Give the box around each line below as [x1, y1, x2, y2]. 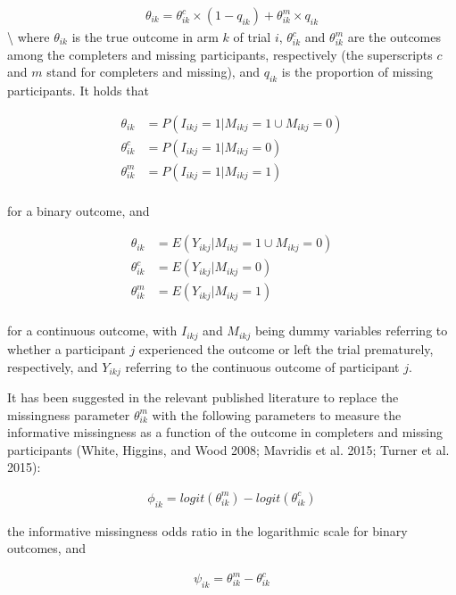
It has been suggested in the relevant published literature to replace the [7, 387, 399, 406]
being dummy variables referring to [254, 321, 448, 340]
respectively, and [7, 357, 98, 376]
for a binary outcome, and [7, 201, 150, 219]
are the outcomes [347, 28, 441, 46]
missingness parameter [7, 405, 130, 424]
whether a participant [7, 339, 126, 358]
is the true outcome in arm [71, 28, 219, 46]
